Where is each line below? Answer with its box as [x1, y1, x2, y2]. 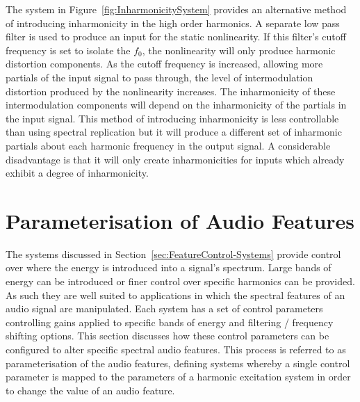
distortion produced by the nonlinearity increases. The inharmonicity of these [6, 83, 336, 98]
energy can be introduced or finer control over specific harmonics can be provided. [6, 274, 355, 289]
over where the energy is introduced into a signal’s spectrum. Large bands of [6, 260, 332, 275]
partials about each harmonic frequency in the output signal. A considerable [6, 138, 331, 152]
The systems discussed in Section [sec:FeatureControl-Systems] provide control [6, 246, 341, 261]
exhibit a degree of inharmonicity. [6, 166, 149, 180]
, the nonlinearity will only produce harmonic [142, 42, 336, 57]
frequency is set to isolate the [6, 42, 131, 57]
